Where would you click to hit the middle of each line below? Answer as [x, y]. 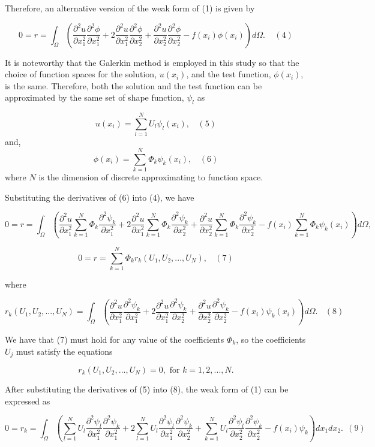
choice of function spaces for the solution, [81, 74]
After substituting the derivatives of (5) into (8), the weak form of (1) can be [147, 389]
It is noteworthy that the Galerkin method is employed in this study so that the [152, 62]
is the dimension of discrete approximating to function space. [151, 177]
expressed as [28, 401]
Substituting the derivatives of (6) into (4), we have [100, 197]
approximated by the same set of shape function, [94, 97]
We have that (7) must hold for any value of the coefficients [115, 339]
